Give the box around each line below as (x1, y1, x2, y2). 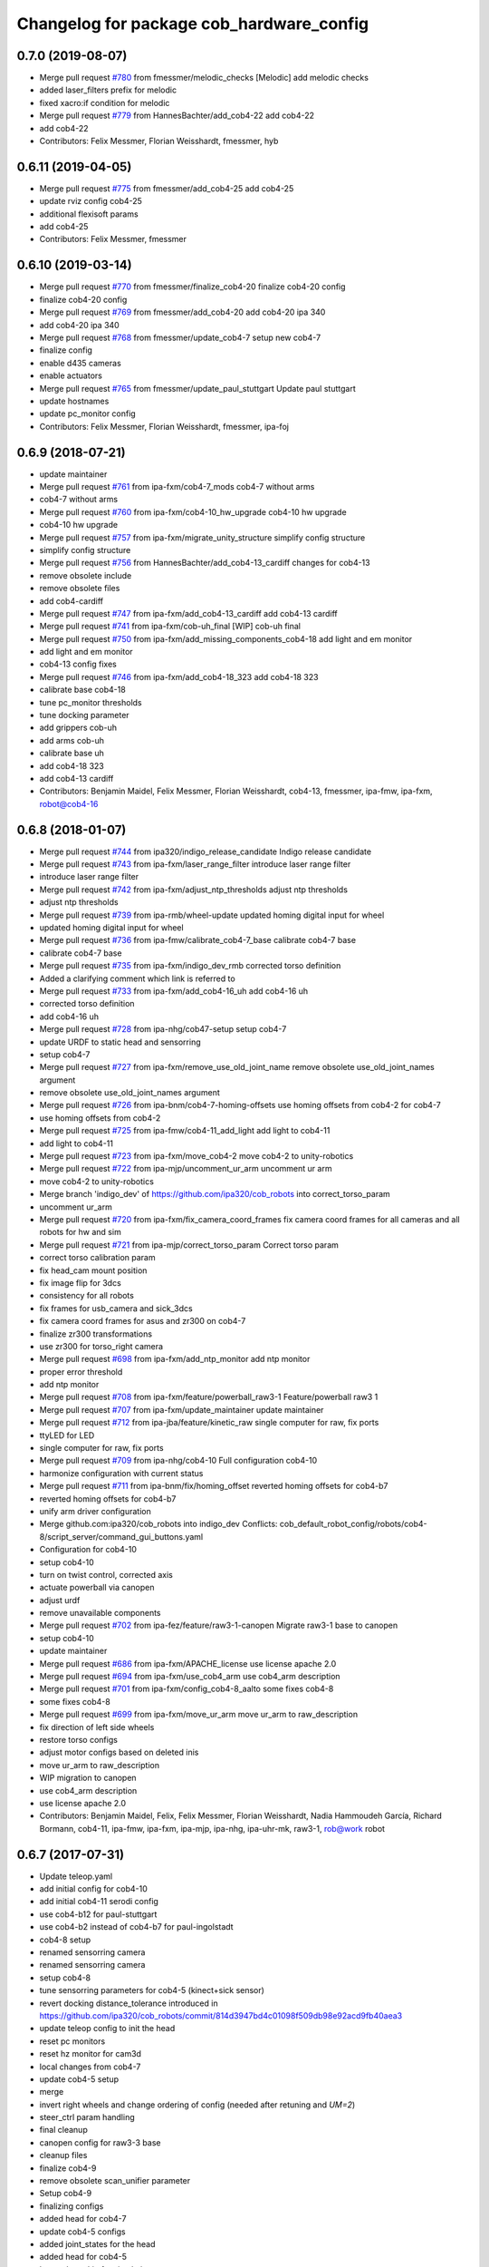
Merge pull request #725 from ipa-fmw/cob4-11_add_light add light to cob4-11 (39, 1125, 331, 1136)
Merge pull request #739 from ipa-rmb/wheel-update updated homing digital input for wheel (39, 910, 385, 920)
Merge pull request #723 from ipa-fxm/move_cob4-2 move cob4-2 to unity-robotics (39, 1151, 354, 1162)
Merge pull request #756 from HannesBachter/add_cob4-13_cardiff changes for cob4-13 (39, 558, 370, 569)
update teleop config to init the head (39, 2023, 176, 2034)
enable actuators (39, 370, 103, 381)
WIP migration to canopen (39, 1773, 137, 1784)
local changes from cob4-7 (39, 2061, 141, 2072)
